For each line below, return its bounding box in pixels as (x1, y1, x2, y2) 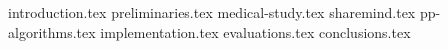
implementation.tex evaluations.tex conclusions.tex (100, 21, 411, 42)
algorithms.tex (8, 21, 96, 42)
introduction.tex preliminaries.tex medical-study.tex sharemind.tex (8, 2, 416, 22)
